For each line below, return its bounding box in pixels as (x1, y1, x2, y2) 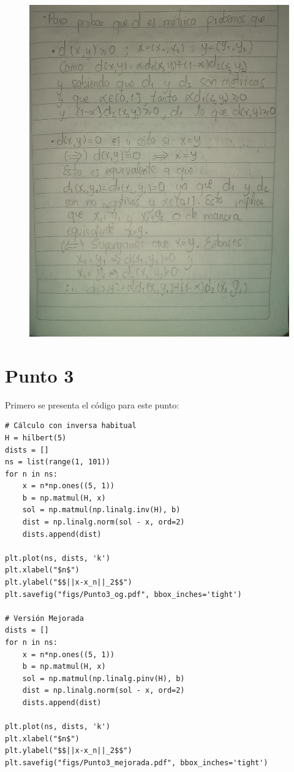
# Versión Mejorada (5, 614, 84, 623)
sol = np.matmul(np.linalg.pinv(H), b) (22, 674, 185, 683)
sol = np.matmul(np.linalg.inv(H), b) (22, 505, 181, 515)
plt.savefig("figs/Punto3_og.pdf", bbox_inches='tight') (5, 590, 242, 599)
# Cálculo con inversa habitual (5, 421, 137, 431)
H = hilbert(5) (5, 433, 67, 442)
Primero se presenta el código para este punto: (5, 398, 179, 411)
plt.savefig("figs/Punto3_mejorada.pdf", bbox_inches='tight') (5, 758, 268, 767)
